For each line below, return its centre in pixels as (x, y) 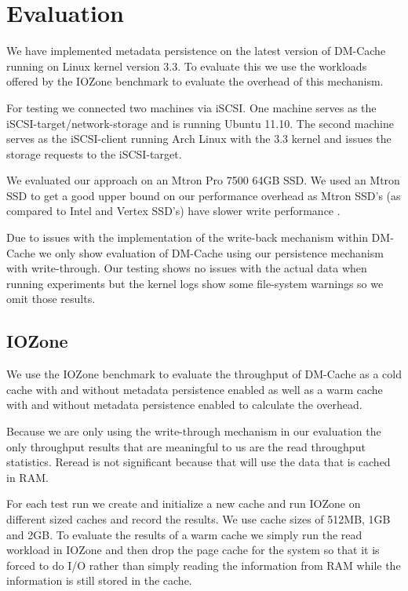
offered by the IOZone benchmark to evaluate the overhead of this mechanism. (195, 81)
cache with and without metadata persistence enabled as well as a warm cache (195, 389)
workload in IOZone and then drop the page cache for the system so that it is (193, 550)
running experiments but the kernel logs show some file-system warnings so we (195, 283)
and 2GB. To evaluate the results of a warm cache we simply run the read (184, 534)
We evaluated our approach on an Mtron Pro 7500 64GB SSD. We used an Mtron (203, 180)
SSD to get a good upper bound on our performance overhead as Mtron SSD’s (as (204, 195)
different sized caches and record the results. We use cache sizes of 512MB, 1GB (199, 518)
